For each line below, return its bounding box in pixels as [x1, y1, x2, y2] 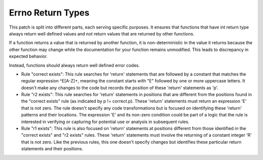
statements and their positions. [21, 146, 84, 152]
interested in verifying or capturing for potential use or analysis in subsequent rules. [21, 119, 189, 125]
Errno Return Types [9, 7, 90, 18]
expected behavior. [9, 53, 48, 59]
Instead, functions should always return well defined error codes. [9, 62, 140, 68]
